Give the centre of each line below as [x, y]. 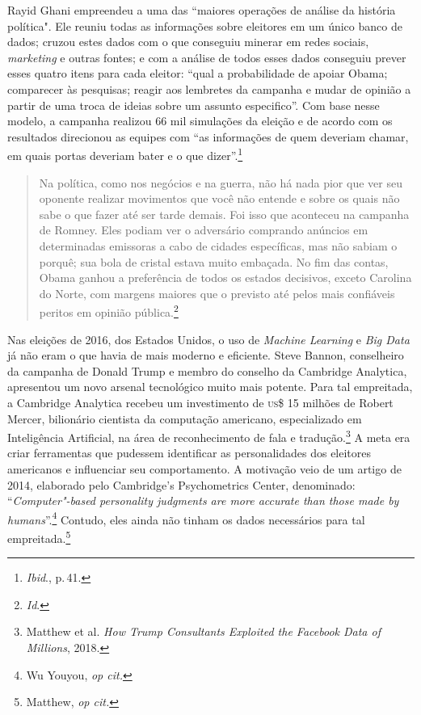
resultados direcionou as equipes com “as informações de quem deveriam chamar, [208, 136]
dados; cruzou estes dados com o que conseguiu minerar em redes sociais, [188, 42]
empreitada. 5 [39, 537]
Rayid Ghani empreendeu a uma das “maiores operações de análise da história [202, 10]
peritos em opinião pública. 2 [109, 311]
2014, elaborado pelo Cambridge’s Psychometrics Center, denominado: [181, 484]
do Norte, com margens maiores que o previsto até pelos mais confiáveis [217, 293]
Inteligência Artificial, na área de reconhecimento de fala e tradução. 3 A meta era [209, 436]
